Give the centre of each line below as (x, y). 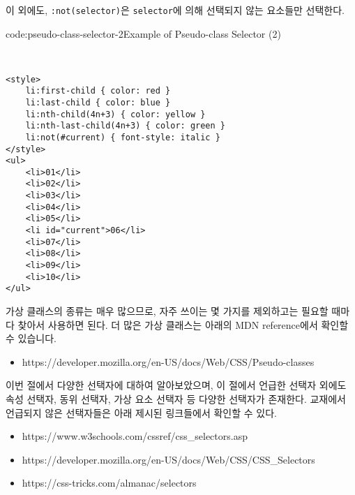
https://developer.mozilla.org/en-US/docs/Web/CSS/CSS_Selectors (168, 459)
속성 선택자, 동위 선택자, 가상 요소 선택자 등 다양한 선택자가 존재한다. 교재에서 (176, 399)
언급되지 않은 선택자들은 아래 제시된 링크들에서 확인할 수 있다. (141, 412)
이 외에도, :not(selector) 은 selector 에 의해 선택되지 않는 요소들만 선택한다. (175, 10)
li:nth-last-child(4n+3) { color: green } (125, 126)
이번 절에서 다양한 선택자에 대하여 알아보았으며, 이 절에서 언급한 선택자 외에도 (176, 385)
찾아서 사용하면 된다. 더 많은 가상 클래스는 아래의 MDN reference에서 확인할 (183, 324)
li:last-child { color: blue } (98, 102)
